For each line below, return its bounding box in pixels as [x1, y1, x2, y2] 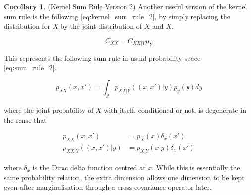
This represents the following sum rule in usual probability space [4, 53, 201, 63]
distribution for [4, 21, 51, 31]
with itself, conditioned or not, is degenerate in [104, 105, 246, 115]
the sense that [4, 114, 47, 125]
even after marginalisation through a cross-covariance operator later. [4, 182, 212, 192]
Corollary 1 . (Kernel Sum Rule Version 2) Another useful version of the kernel [4, 1, 247, 11]
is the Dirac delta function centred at [32, 162, 146, 173]
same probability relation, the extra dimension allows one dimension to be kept [4, 172, 245, 182]
